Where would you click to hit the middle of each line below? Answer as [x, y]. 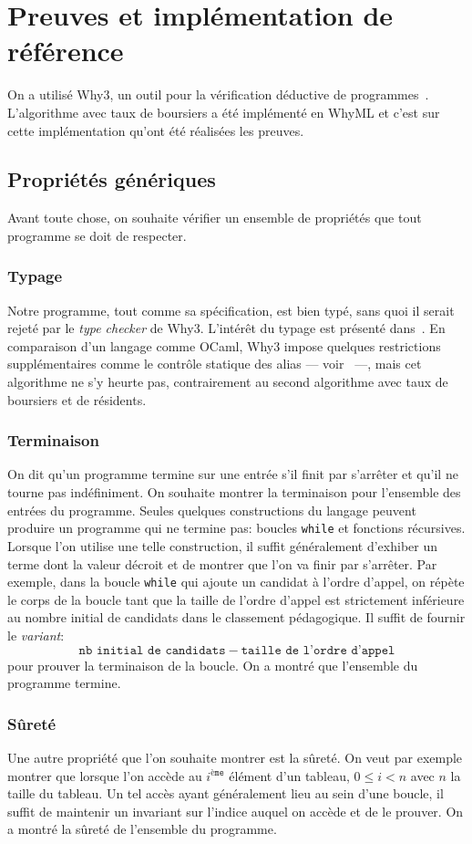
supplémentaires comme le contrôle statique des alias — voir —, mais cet [215, 364]
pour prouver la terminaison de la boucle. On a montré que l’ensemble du [213, 665]
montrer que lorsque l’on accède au [105, 775]
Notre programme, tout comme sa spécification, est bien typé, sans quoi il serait [231, 310]
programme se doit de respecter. [97, 235]
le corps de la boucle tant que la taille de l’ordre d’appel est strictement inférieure [236, 599]
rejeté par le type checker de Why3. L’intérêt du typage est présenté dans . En [226, 328]
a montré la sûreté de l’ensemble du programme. [142, 829]
